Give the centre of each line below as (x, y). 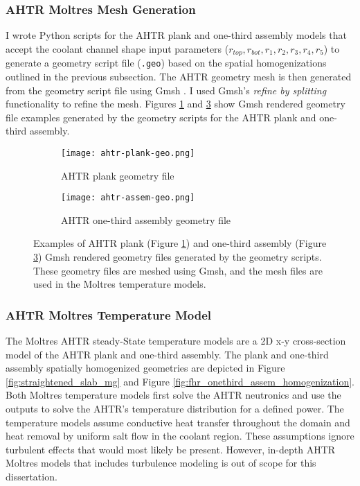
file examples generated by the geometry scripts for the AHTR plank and (161, 117)
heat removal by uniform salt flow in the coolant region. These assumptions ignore (180, 436)
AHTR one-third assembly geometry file (146, 219)
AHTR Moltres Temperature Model (109, 314)
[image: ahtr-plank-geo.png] (128, 153)
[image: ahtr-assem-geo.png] (128, 198)
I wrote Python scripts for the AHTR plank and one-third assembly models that (176, 35)
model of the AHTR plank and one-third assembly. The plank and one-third (167, 354)
